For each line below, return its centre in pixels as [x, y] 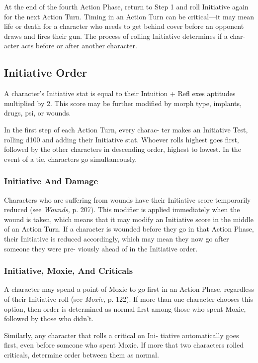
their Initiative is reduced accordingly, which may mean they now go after [117, 238]
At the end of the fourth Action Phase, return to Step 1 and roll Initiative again [126, 6]
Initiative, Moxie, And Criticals [69, 271]
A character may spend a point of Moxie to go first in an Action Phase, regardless [129, 289]
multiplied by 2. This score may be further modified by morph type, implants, [123, 103]
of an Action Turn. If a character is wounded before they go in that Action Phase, [129, 229]
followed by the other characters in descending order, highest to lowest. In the [123, 149]
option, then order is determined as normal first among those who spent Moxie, [125, 308]
